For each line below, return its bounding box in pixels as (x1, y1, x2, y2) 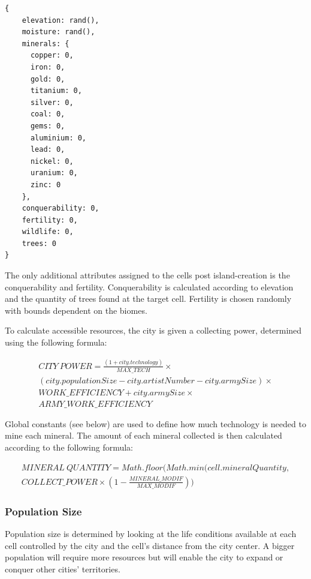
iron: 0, (30, 62, 65, 71)
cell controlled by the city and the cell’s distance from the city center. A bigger (5, 539, 295, 551)
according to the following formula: (5, 441, 133, 454)
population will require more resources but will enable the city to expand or (5, 551, 283, 563)
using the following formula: (5, 336, 107, 349)
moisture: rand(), (22, 28, 95, 37)
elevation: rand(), (22, 16, 99, 25)
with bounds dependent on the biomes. (5, 304, 147, 316)
